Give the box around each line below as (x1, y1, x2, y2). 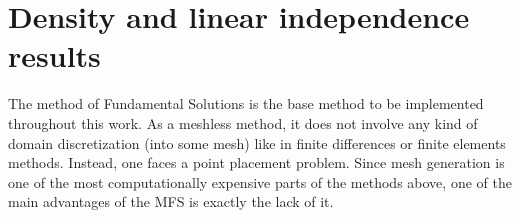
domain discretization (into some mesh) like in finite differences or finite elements (8, 132, 506, 153)
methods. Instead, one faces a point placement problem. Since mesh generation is (8, 152, 505, 173)
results (8, 35, 101, 76)
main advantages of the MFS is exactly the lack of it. (8, 191, 334, 212)
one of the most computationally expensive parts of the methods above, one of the (8, 171, 512, 192)
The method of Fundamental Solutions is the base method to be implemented (8, 93, 484, 114)
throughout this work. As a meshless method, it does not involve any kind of (8, 112, 478, 133)
